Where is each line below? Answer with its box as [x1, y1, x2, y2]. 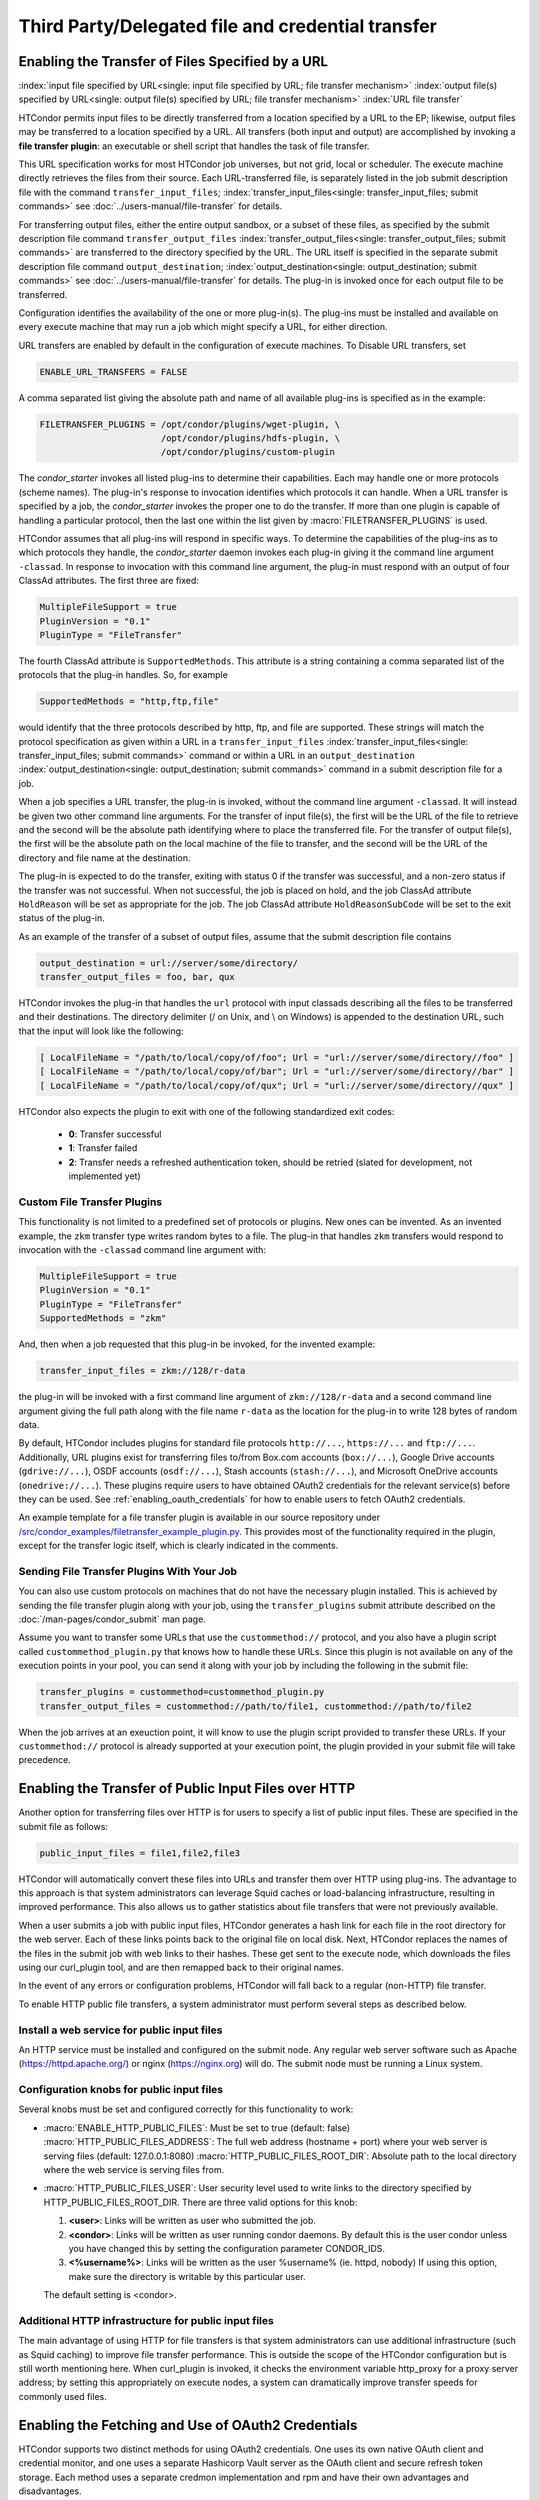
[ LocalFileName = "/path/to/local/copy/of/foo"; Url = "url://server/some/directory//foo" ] [39, 1051, 515, 1063]
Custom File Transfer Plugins [18, 1195, 163, 1209]
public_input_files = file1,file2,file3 [39, 1847, 240, 1859]
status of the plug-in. [18, 912, 105, 924]
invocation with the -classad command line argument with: [18, 1244, 267, 1256]
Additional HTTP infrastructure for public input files [18, 2313, 274, 2327]
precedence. [18, 1754, 72, 1766]
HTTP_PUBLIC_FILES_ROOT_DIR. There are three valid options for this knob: [43, 2196, 358, 2208]
